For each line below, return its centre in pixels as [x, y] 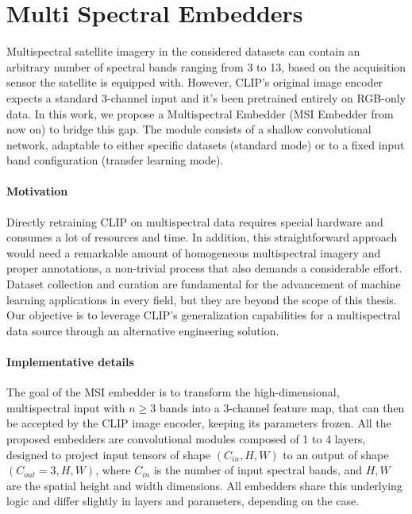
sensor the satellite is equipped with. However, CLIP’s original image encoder [195, 82]
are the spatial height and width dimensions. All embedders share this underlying [204, 485]
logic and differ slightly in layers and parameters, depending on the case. [183, 501]
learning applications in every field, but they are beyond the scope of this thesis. [202, 299]
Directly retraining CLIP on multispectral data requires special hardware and [195, 221]
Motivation [37, 191]
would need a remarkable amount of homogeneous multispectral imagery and [194, 252]
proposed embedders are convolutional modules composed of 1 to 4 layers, [186, 439]
